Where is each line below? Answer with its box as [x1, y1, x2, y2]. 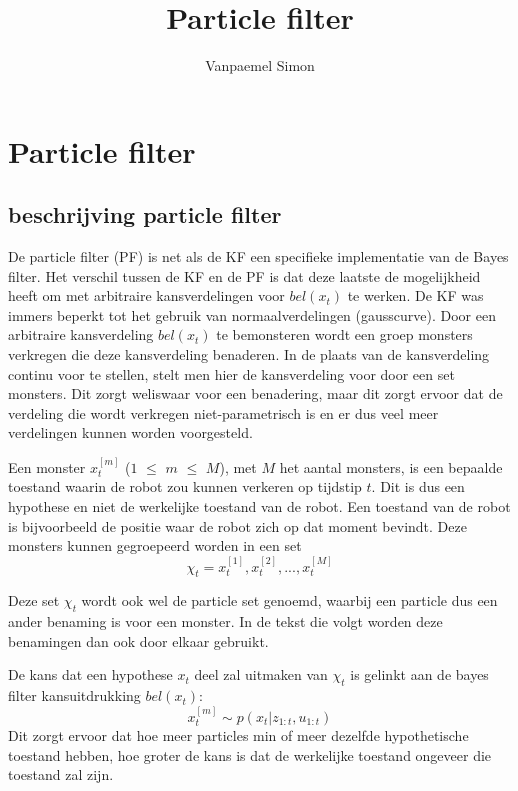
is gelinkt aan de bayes [350, 664, 489, 685]
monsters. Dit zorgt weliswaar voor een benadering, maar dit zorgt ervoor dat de [8, 383, 503, 404]
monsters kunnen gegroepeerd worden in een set [8, 535, 302, 556]
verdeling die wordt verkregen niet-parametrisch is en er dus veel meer [8, 402, 439, 423]
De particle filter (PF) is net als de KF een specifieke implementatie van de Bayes [8, 246, 509, 267]
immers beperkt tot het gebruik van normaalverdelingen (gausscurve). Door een [8, 304, 496, 325]
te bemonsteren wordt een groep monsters [216, 324, 473, 345]
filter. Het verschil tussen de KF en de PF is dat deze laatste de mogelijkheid [8, 265, 481, 286]
